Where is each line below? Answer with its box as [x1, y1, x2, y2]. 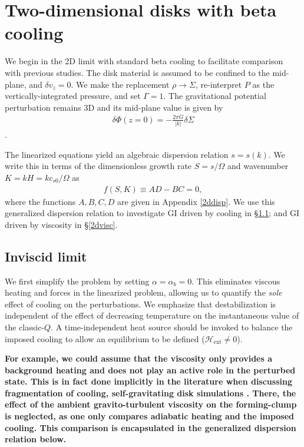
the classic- [5, 320, 45, 333]
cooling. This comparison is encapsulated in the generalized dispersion [5, 421, 296, 433]
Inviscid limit [5, 247, 87, 265]
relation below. [5, 433, 67, 445]
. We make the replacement [71, 78, 170, 90]
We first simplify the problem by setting [5, 274, 150, 287]
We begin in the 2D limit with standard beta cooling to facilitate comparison [5, 55, 283, 67]
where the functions [5, 195, 76, 207]
